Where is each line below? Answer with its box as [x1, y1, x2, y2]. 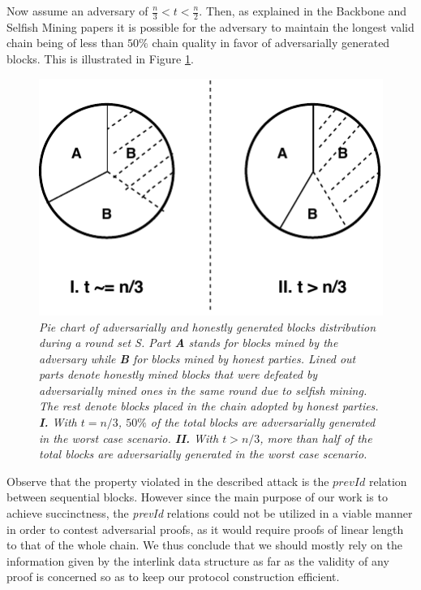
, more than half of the [260, 429, 372, 446]
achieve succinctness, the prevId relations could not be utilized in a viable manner [6, 505, 413, 522]
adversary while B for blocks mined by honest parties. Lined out [39, 349, 356, 367]
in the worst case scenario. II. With [39, 429, 219, 446]
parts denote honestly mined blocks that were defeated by [39, 366, 318, 383]
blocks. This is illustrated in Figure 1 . [6, 50, 194, 67]
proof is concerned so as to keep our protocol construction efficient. [6, 568, 340, 585]
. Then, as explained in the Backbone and [199, 2, 407, 19]
